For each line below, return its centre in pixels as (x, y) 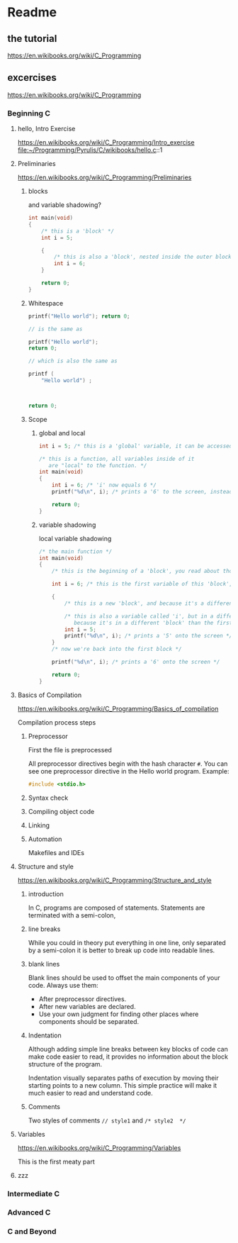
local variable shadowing (75, 538)
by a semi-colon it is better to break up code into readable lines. (121, 950)
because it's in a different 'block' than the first (153, 623)
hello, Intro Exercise (46, 129)
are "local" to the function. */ (98, 465)
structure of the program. (65, 1064)
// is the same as (55, 329)
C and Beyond (32, 1232)
